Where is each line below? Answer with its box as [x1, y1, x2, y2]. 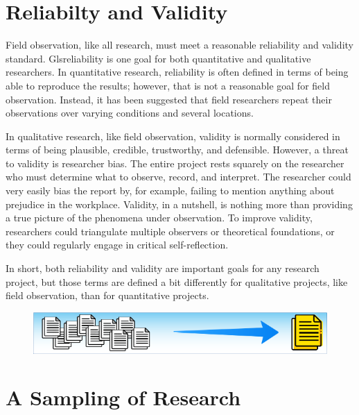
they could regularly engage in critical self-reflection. [6, 237, 229, 252]
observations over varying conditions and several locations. [6, 105, 254, 120]
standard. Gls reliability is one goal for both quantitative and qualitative [6, 51, 311, 65]
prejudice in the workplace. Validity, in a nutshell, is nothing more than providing [6, 196, 353, 211]
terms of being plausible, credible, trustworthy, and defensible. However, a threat [6, 142, 349, 157]
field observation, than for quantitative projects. [6, 288, 209, 303]
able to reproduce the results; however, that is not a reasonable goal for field [6, 78, 330, 92]
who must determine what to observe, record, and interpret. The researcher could [6, 169, 351, 184]
